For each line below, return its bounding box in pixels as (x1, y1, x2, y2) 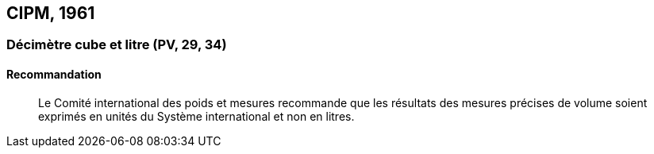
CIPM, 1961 (6, 3, 95, 23)
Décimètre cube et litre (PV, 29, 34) (6, 37, 227, 53)
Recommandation (6, 67, 102, 82)
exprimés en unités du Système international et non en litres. (38, 109, 355, 123)
